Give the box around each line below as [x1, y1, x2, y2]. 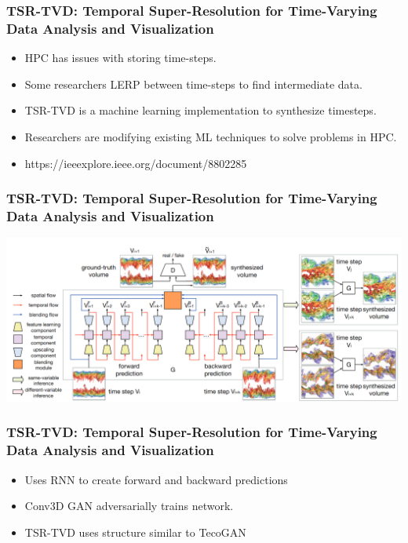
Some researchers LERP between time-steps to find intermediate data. [24, 75, 362, 92]
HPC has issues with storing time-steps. [24, 49, 217, 66]
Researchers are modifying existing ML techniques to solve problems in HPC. [24, 128, 397, 144]
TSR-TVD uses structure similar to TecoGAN [24, 523, 246, 540]
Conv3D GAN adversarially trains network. [24, 497, 234, 514]
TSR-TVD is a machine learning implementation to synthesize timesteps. [24, 102, 377, 118]
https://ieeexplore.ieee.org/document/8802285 [24, 155, 247, 171]
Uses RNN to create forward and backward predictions [24, 471, 288, 487]
